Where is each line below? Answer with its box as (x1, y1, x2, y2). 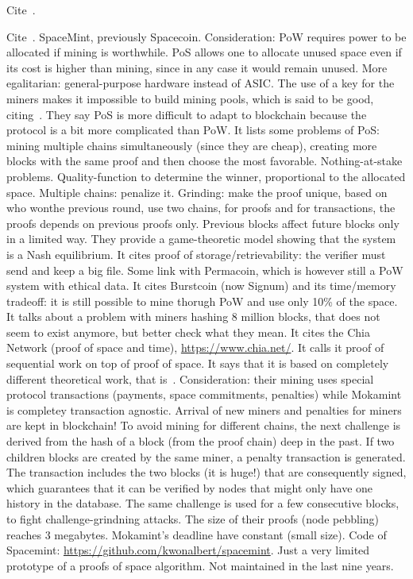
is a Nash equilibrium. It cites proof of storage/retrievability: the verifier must (6, 245, 386, 262)
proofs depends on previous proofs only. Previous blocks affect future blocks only (6, 214, 399, 231)
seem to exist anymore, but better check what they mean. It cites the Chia (6, 323, 370, 340)
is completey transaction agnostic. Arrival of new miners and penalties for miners (6, 401, 402, 418)
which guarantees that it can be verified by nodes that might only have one (6, 479, 373, 496)
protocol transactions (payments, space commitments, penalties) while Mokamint (6, 386, 402, 403)
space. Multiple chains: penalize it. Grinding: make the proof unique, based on (6, 183, 388, 200)
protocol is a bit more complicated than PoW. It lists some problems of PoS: (6, 122, 380, 138)
